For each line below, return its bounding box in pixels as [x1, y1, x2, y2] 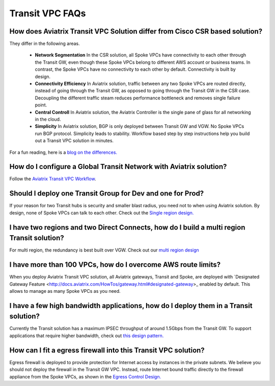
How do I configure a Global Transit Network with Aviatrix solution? [9, 162, 227, 171]
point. [35, 102, 47, 108]
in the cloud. [35, 116, 61, 122]
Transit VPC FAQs [9, 8, 86, 19]
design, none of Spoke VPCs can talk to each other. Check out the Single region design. [9, 209, 194, 216]
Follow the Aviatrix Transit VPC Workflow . [9, 176, 96, 182]
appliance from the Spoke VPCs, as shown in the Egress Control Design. [9, 373, 161, 379]
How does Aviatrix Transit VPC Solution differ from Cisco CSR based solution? [9, 27, 262, 36]
